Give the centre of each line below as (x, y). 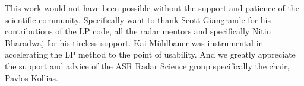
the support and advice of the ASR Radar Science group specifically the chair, (147, 66)
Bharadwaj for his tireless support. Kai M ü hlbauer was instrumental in (134, 42)
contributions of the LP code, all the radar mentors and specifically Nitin (138, 31)
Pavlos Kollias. (31, 77)
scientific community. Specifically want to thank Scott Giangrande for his (138, 19)
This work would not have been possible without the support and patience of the (152, 8)
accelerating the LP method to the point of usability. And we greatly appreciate (150, 54)
